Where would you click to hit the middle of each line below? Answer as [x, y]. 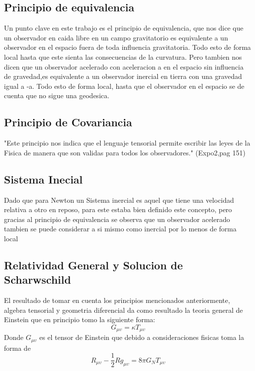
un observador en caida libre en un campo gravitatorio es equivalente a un [116, 37]
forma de [18, 348]
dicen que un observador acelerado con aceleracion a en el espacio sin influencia [124, 66]
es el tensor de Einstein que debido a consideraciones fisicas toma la [142, 337]
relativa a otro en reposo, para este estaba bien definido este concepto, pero [118, 209]
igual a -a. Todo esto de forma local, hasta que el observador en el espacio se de [124, 86]
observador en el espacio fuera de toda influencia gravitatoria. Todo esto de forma [127, 47]
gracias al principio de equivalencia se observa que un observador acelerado [117, 219]
